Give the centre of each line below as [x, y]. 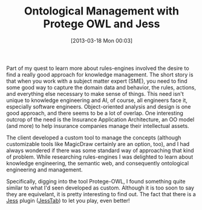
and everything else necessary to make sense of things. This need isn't [95, 94]
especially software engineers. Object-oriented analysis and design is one [99, 106]
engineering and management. [44, 170]
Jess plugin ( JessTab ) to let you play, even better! [68, 200]
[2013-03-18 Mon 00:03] [102, 40]
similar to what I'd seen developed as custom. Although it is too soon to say [100, 188]
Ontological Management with [102, 11]
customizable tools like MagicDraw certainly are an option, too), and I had [98, 144]
